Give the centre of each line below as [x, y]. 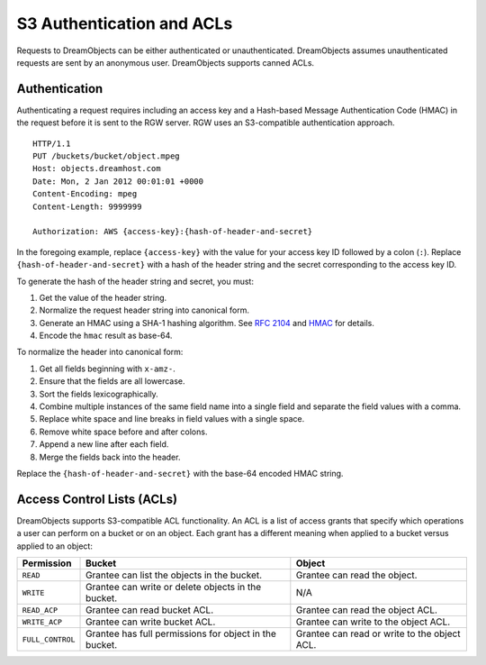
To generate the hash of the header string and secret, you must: [135, 281]
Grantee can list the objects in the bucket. [174, 575]
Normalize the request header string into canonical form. [144, 310]
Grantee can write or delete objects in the [174, 588]
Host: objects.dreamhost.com [97, 169]
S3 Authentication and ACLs [125, 23]
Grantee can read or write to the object [378, 633]
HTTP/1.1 [52, 143]
